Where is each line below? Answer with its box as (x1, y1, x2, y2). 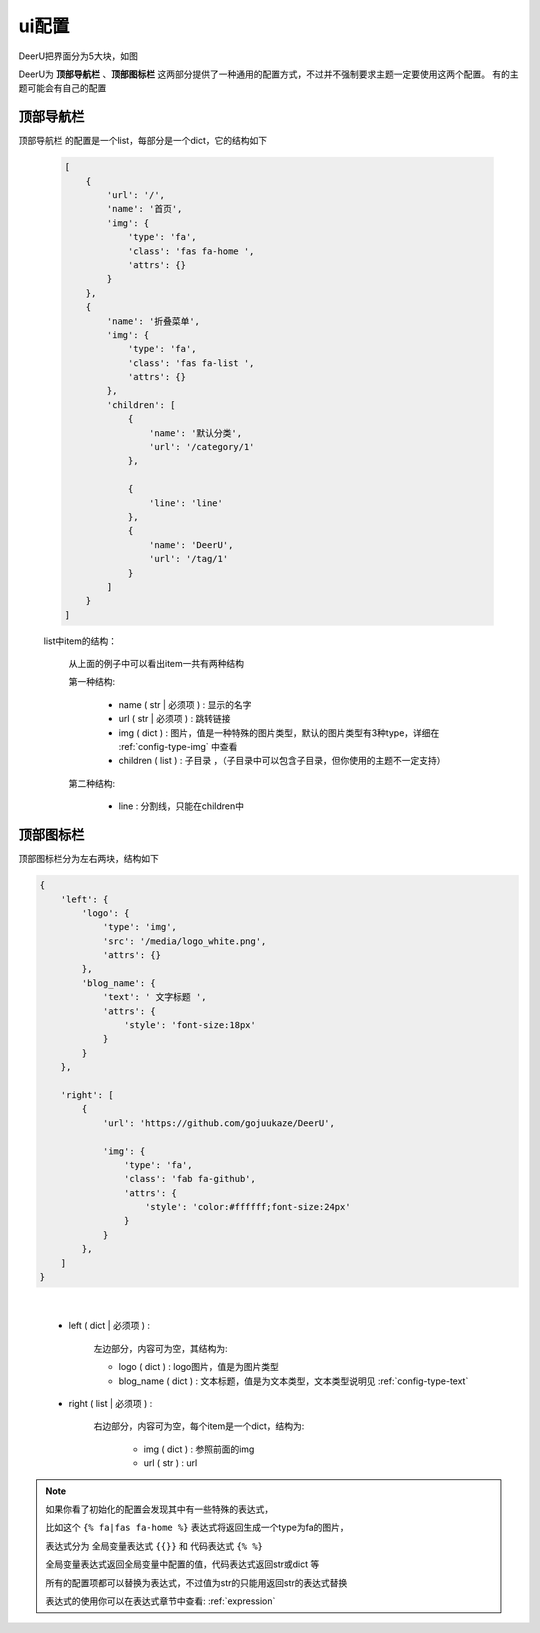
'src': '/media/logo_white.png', (102, 935, 267, 947)
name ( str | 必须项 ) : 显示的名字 (118, 698, 252, 710)
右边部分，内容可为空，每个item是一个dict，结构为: (93, 1420, 305, 1432)
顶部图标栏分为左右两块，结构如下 (18, 853, 159, 865)
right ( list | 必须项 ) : (68, 1397, 153, 1409)
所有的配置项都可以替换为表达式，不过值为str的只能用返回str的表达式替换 (45, 1576, 348, 1589)
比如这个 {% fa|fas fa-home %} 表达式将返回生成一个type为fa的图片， (45, 1521, 349, 1534)
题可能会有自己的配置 (18, 82, 107, 94)
